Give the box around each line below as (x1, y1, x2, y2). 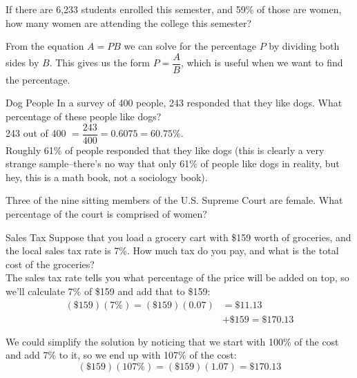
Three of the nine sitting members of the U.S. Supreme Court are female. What (6, 193, 343, 207)
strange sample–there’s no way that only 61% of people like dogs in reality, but (6, 156, 340, 171)
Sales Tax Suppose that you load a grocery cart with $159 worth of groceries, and (6, 229, 351, 244)
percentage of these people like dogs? (6, 109, 162, 124)
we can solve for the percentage (124, 39, 256, 53)
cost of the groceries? (6, 256, 95, 271)
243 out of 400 (6, 126, 66, 140)
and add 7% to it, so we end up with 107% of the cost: (6, 348, 237, 362)
